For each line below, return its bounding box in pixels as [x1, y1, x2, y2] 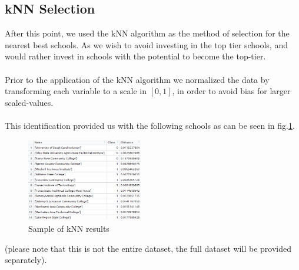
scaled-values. [5, 96, 54, 108]
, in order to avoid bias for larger [172, 85, 291, 97]
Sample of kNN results [28, 222, 109, 235]
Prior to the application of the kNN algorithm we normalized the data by [5, 73, 270, 85]
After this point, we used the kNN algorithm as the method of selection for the [5, 27, 290, 39]
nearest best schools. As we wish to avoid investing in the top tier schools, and [5, 38, 288, 51]
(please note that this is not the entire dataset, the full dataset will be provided [5, 242, 291, 254]
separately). [5, 254, 47, 266]
